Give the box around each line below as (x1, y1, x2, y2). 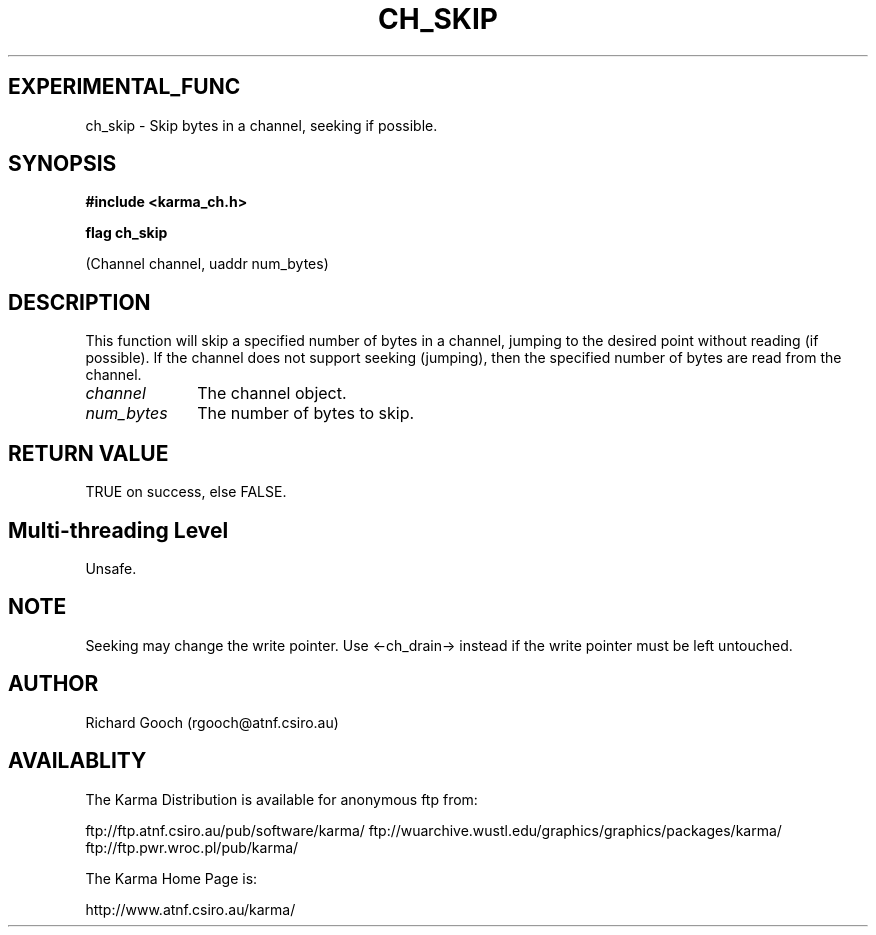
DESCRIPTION (8, 289, 151, 315)
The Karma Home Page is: (85, 869, 258, 887)
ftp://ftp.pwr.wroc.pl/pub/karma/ (85, 838, 299, 856)
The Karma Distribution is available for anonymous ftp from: (85, 790, 478, 808)
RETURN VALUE (8, 440, 169, 466)
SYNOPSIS (8, 151, 117, 177)
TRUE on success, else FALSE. (85, 483, 287, 501)
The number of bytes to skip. (197, 403, 415, 424)
